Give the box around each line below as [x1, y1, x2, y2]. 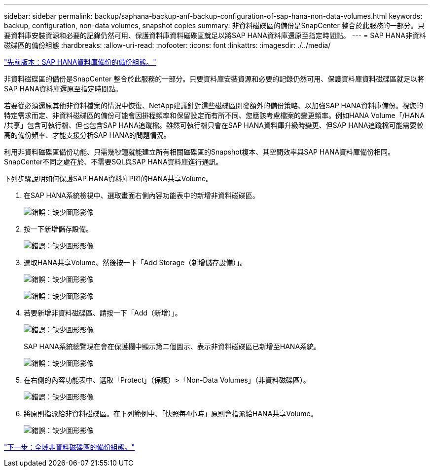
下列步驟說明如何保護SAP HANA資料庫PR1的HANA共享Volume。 [4, 174, 213, 183]
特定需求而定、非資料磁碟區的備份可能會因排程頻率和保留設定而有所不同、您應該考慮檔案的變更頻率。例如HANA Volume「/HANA [4, 111, 425, 119]
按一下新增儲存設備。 [24, 225, 93, 233]
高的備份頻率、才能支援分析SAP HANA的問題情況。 [4, 131, 171, 139]
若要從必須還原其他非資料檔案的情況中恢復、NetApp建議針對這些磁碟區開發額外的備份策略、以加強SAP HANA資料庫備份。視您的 [4, 101, 423, 110]
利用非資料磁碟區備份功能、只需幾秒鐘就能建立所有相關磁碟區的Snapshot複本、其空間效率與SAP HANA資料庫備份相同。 [4, 148, 395, 156]
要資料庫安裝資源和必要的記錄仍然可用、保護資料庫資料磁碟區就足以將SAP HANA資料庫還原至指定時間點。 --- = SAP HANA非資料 [4, 31, 426, 39]
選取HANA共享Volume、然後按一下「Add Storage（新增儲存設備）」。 [24, 258, 247, 267]
